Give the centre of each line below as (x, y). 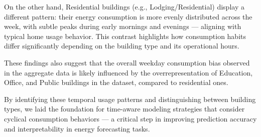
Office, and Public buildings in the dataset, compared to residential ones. (116, 82)
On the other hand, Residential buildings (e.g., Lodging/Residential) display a (124, 6)
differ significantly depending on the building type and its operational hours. (122, 46)
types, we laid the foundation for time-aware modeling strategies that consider (124, 109)
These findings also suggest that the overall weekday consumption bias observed (127, 62)
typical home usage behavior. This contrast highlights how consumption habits (125, 36)
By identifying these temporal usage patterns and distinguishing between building (130, 99)
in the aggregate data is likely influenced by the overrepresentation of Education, (128, 72)
